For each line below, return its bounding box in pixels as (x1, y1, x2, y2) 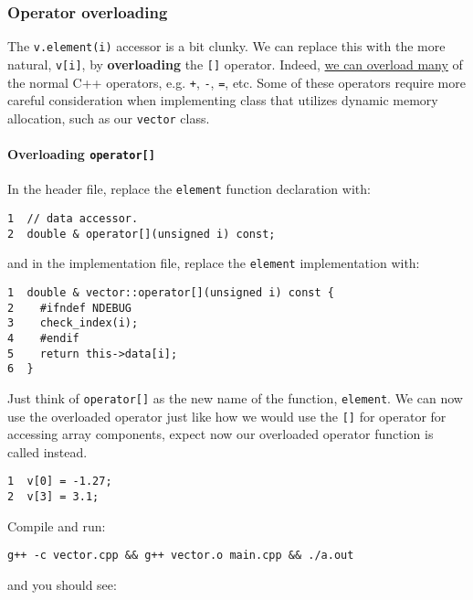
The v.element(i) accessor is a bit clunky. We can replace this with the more (7, 37, 446, 56)
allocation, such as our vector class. (7, 108, 210, 127)
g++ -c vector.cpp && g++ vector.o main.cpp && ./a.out (7, 549, 354, 562)
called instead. (7, 442, 88, 461)
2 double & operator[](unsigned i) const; (7, 227, 276, 241)
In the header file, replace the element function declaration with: (7, 179, 371, 198)
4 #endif (7, 331, 79, 345)
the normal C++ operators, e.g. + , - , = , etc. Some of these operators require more (7, 72, 466, 91)
